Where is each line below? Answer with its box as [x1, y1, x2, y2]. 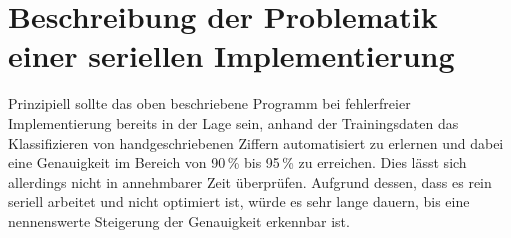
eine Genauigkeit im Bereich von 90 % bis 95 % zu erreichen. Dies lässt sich [8, 152, 467, 173]
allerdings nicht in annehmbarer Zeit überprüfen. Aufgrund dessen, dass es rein [8, 171, 492, 192]
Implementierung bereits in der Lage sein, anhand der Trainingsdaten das [8, 112, 459, 133]
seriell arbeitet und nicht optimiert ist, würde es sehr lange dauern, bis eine [8, 191, 470, 212]
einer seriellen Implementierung [8, 35, 455, 76]
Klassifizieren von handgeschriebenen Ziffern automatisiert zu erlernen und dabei [8, 132, 504, 153]
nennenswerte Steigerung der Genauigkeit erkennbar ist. [8, 210, 350, 231]
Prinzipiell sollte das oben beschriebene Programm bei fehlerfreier [8, 93, 411, 114]
